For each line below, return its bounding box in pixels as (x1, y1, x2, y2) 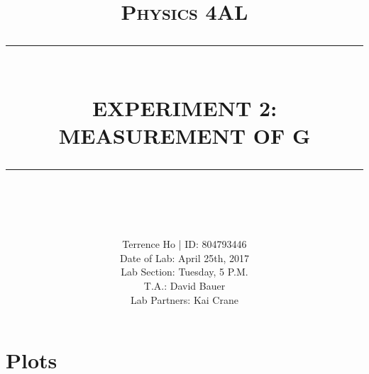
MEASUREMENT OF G (58, 120, 311, 149)
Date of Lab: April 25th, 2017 (119, 250, 250, 265)
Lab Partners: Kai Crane (131, 292, 238, 307)
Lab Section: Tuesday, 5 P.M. (121, 264, 248, 279)
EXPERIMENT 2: (92, 93, 277, 122)
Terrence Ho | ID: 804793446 (122, 237, 247, 251)
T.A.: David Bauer (143, 278, 226, 293)
